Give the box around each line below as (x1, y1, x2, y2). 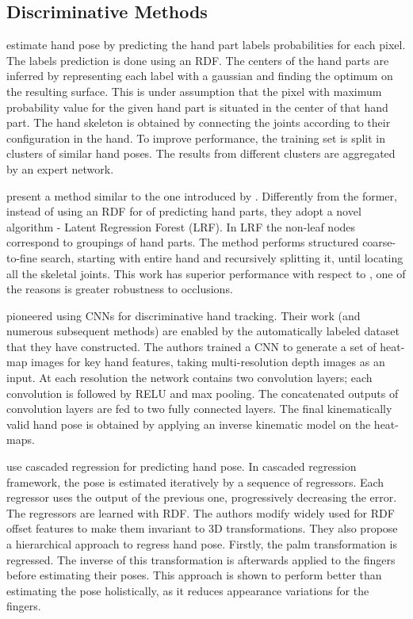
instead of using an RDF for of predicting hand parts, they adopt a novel (6, 203, 361, 220)
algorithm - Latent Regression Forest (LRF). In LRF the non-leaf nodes (6, 218, 356, 235)
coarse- (362, 234, 396, 250)
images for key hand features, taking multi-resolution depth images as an (31, 353, 385, 370)
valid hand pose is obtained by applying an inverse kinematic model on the (6, 415, 371, 432)
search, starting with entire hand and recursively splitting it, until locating (40, 249, 403, 266)
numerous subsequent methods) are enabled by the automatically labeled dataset (6, 323, 400, 339)
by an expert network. (6, 160, 114, 177)
